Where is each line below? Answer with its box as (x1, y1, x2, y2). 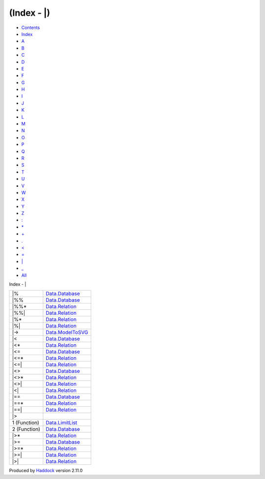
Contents (21, 25, 40, 30)
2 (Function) (12, 426, 40, 433)
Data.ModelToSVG (46, 329, 88, 336)
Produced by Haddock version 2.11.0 (9, 468, 83, 474)
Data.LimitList (46, 419, 78, 426)
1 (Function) (12, 419, 39, 426)
